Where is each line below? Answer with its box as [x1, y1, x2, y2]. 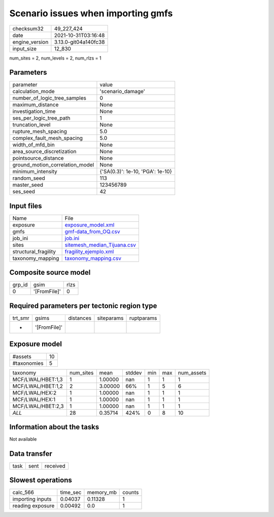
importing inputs [12, 496, 52, 503]
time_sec [60, 489, 82, 496]
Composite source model [9, 268, 91, 277]
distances [68, 314, 91, 322]
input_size [12, 45, 37, 52]
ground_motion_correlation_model [12, 161, 94, 168]
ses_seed [12, 188, 36, 195]
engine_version [12, 38, 49, 45]
